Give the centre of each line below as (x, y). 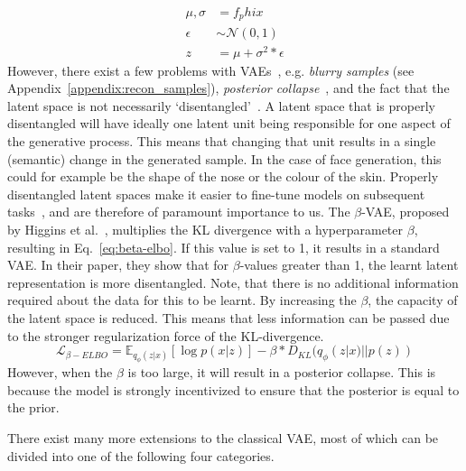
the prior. (33, 407)
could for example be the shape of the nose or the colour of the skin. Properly (223, 176)
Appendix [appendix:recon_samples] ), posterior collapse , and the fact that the (228, 88)
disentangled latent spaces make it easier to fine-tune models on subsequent (216, 194)
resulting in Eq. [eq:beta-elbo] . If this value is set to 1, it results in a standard (224, 247)
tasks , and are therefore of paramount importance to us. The (179, 212)
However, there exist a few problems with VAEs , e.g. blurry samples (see (211, 70)
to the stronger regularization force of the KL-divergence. (166, 335)
